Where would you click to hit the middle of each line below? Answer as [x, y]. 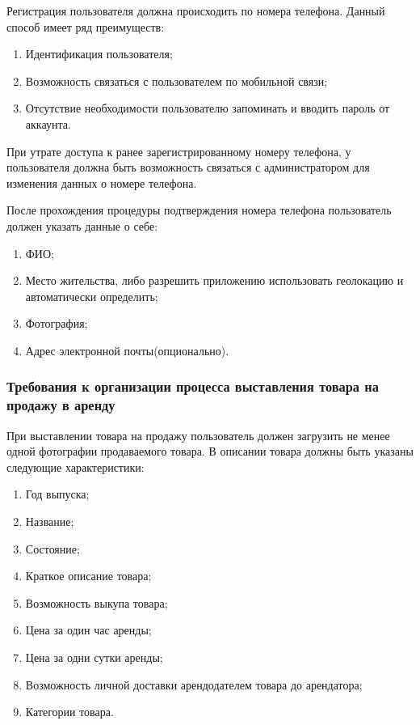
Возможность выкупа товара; [97, 602]
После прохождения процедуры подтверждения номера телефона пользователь [199, 210]
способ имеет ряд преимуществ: [86, 26]
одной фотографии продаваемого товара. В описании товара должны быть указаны [210, 451]
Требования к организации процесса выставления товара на [193, 386]
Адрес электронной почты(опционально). [127, 350]
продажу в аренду [61, 405]
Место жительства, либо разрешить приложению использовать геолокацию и [214, 280]
